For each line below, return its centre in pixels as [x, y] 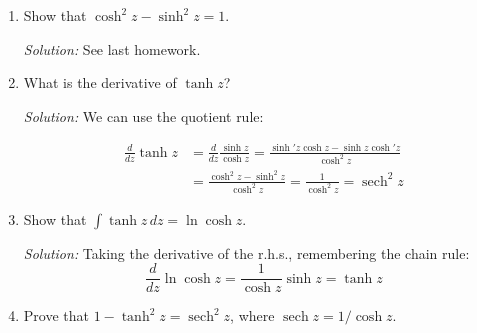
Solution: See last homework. [112, 48]
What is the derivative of [100, 82]
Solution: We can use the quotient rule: [143, 115]
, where [252, 315]
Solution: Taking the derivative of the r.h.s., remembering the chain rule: [246, 252]
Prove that [56, 315]
